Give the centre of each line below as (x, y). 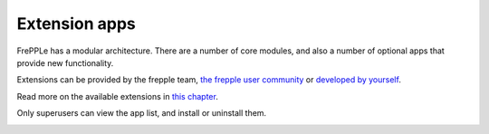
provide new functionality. (65, 62)
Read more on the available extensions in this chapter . (118, 96)
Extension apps (76, 24)
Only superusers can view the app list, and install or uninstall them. (142, 113)
